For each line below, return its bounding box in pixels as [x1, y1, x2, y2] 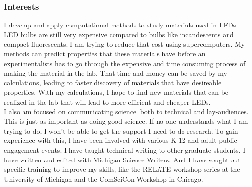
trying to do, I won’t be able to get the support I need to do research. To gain [4, 125, 238, 135]
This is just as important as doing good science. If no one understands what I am [4, 116, 248, 126]
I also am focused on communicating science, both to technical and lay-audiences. [4, 106, 249, 116]
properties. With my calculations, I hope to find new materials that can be [4, 87, 229, 97]
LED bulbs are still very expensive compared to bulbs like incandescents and [4, 29, 234, 39]
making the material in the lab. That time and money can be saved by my [4, 68, 227, 78]
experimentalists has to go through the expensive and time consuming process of [4, 58, 246, 68]
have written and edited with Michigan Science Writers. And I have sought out [4, 154, 241, 164]
